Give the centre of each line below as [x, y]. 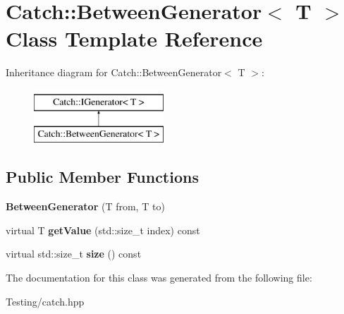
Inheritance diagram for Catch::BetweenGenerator [114, 72]
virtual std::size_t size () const [74, 254]
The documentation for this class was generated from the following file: [159, 278]
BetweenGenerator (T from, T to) [85, 206]
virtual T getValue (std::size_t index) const [103, 230]
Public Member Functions [102, 177]
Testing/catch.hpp [45, 301]
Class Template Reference [134, 38]
